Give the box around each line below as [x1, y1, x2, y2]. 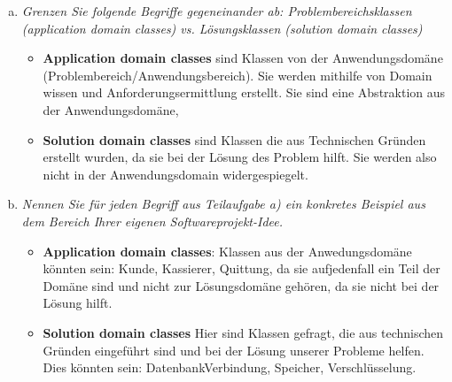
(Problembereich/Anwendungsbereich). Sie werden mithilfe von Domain [43, 65, 433, 84]
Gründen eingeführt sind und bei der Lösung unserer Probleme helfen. [43, 340, 425, 359]
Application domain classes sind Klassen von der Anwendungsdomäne [43, 49, 443, 67]
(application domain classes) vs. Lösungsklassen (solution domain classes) [21, 19, 423, 37]
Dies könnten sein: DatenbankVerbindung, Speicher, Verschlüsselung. [43, 358, 417, 377]
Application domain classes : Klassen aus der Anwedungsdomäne [43, 241, 412, 260]
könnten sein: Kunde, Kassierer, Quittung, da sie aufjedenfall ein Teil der [43, 259, 440, 278]
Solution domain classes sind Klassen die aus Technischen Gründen [43, 130, 426, 149]
